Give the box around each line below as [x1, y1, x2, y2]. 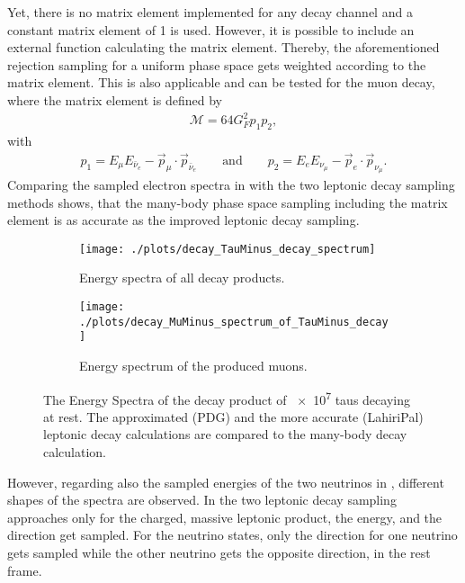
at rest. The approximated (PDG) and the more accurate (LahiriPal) [43, 407, 424, 426]
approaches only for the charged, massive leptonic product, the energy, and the [7, 507, 443, 526]
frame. [7, 561, 42, 579]
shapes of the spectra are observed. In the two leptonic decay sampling [7, 490, 397, 509]
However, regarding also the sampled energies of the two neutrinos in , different [7, 472, 444, 491]
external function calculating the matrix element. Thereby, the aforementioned [7, 38, 440, 57]
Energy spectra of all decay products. [79, 268, 285, 287]
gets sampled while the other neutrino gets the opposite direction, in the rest [7, 543, 431, 561]
